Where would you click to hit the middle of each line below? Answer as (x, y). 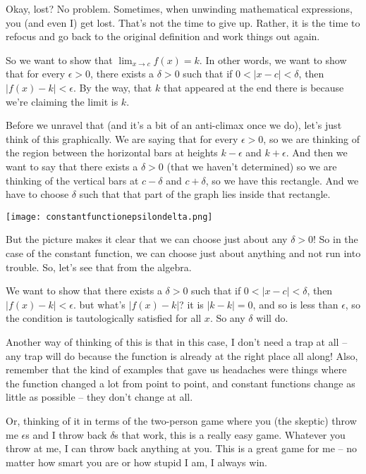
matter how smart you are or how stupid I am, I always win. (136, 462)
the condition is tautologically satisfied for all (104, 318)
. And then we (317, 152)
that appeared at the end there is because (254, 87)
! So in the (336, 239)
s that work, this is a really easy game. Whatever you (230, 434)
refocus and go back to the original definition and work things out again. (163, 36)
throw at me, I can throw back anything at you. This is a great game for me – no (182, 448)
